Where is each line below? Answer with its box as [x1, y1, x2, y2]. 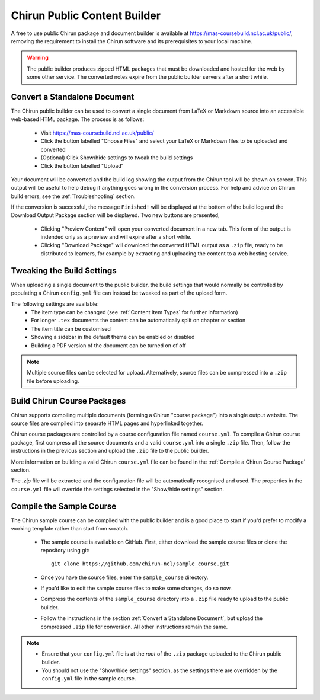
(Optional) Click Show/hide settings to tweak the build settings [40, 154, 193, 161]
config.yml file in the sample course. [41, 675, 136, 682]
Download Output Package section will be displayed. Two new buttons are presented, [11, 212, 220, 219]
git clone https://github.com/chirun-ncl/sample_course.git [51, 561, 229, 567]
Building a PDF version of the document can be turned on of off [31, 341, 186, 349]
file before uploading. [27, 377, 79, 385]
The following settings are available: [11, 300, 99, 308]
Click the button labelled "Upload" [40, 162, 124, 170]
